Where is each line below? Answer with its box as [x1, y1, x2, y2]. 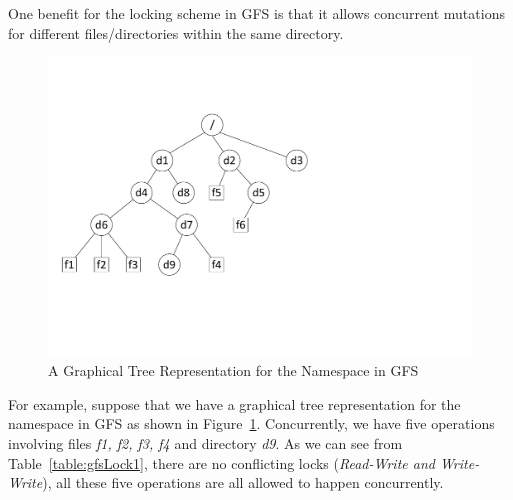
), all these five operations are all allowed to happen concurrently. [42, 472, 444, 493]
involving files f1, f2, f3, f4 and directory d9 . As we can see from [8, 432, 403, 453]
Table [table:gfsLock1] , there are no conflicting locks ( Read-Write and [8, 452, 435, 473]
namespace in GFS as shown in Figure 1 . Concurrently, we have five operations [8, 413, 495, 434]
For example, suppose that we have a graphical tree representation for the [8, 393, 461, 414]
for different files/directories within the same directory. [8, 22, 344, 43]
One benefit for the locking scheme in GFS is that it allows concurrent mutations [8, 3, 505, 23]
